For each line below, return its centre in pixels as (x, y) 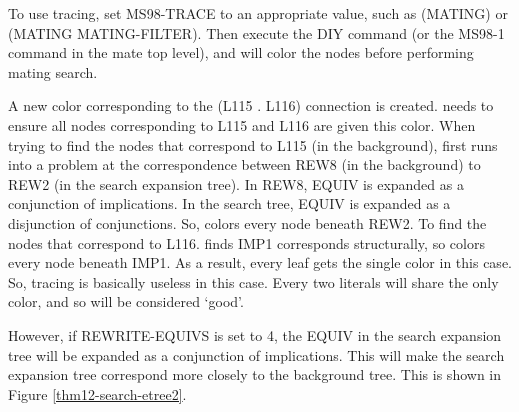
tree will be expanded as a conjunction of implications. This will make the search (256, 354)
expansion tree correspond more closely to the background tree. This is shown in (255, 374)
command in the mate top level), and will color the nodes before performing (241, 52)
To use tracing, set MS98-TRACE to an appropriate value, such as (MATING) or (258, 13)
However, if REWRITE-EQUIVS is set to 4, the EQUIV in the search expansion (255, 334)
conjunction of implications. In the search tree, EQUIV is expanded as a (229, 203)
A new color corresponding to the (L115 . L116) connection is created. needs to (251, 105)
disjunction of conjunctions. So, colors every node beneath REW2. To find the (247, 222)
